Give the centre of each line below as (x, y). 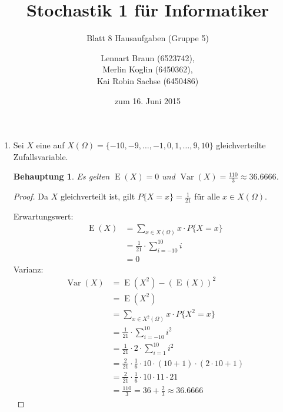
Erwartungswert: (43, 216)
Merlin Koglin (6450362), (148, 69)
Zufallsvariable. (41, 156)
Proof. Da (31, 196)
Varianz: (28, 269)
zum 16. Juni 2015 (148, 100)
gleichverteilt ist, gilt (98, 196)
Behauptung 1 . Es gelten (61, 176)
